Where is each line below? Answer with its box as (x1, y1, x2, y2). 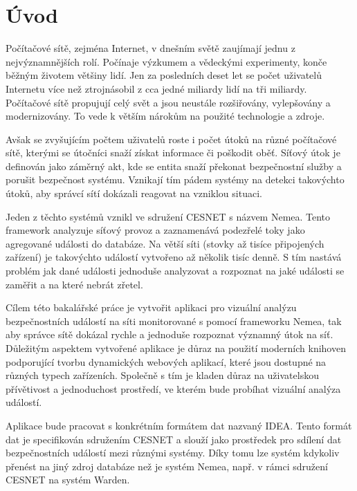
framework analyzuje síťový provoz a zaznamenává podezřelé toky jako (6, 223, 305, 237)
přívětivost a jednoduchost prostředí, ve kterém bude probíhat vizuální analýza (6, 381, 341, 396)
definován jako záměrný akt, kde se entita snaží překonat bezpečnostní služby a (6, 158, 342, 173)
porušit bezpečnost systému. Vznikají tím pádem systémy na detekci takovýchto (6, 172, 345, 187)
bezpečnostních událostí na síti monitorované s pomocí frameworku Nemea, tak (6, 313, 342, 328)
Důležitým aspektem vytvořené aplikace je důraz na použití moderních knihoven (6, 341, 346, 355)
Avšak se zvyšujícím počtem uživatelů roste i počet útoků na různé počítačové (6, 131, 337, 146)
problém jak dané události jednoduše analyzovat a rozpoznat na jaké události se (6, 263, 345, 278)
